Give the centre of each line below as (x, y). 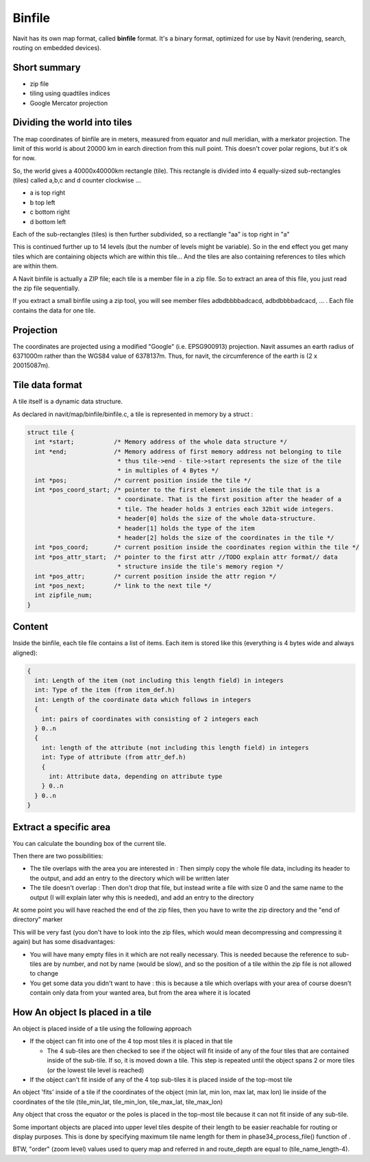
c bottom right (50, 212)
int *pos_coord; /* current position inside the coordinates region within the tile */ (197, 547)
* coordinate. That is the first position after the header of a (230, 499)
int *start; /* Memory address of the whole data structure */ (161, 442)
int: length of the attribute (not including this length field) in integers (175, 748)
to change (44, 973)
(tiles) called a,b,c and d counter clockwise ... (77, 180)
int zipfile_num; (63, 595)
